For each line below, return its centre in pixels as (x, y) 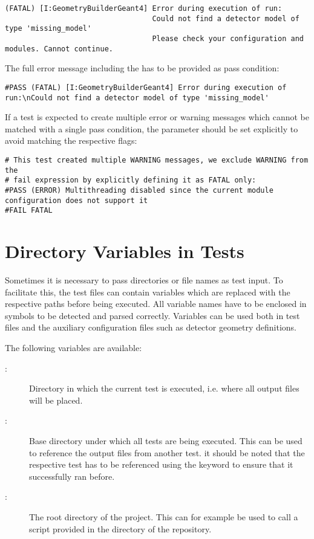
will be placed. (56, 400)
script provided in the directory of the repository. (120, 528)
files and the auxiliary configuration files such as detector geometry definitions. (151, 327)
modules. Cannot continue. (59, 49)
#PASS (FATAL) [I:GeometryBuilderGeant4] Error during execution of (146, 87)
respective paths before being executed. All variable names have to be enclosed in (156, 304)
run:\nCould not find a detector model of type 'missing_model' (137, 98)
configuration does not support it (77, 200)
